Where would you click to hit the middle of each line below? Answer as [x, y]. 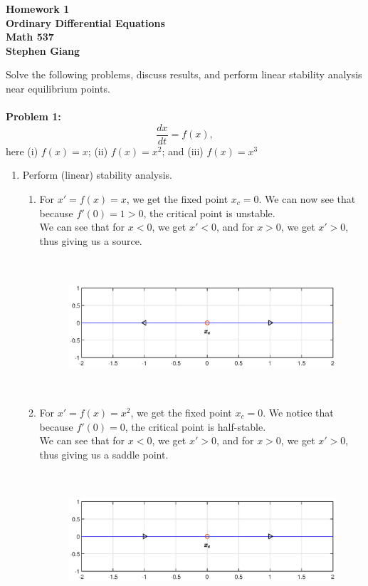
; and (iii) [183, 151]
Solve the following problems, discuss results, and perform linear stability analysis [184, 74]
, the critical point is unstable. [209, 213]
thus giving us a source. [91, 240]
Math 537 [30, 37]
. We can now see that [307, 199]
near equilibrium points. [58, 88]
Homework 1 [38, 9]
